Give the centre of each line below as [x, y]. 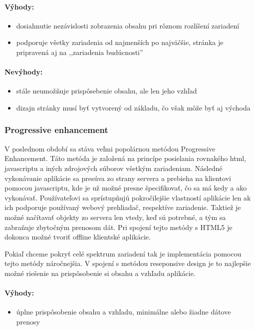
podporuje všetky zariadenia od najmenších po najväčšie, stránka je [120, 42]
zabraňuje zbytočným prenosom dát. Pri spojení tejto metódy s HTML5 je [119, 227]
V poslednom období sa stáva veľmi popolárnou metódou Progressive [110, 148]
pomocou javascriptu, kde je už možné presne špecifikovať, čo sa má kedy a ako [126, 188]
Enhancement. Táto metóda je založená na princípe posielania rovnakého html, [126, 158]
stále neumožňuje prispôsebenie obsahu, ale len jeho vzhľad [107, 91]
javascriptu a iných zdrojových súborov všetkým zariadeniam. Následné [114, 168]
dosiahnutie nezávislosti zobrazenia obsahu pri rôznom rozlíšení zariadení [128, 25]
